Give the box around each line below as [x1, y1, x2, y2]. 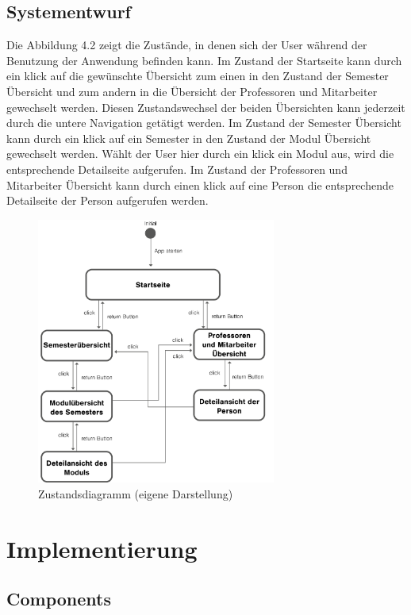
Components [6, 586, 111, 611]
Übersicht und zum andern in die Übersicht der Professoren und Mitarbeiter [6, 83, 378, 99]
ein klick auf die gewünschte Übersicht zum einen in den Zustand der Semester [6, 67, 389, 84]
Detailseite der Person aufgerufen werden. [6, 192, 209, 209]
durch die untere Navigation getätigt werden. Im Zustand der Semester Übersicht [6, 114, 401, 131]
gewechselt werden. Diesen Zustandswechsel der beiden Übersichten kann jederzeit [6, 98, 405, 115]
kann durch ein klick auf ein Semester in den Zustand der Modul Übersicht [6, 129, 371, 146]
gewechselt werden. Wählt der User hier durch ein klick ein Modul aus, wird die [6, 145, 394, 162]
